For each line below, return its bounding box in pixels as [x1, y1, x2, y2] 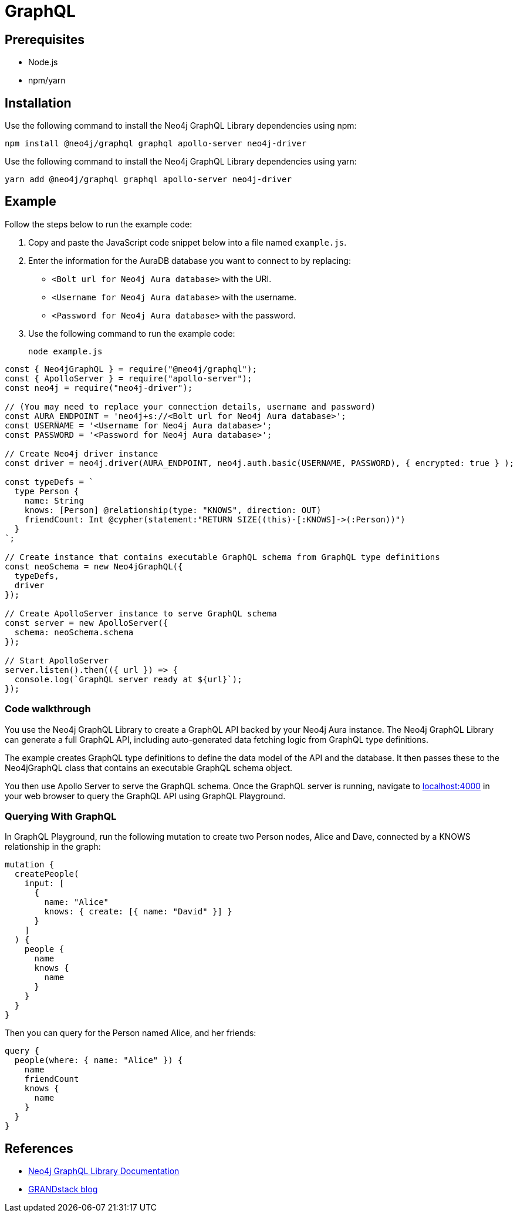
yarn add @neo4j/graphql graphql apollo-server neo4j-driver [5, 175, 292, 185]
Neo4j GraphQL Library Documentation [28, 1166, 180, 1176]
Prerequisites [5, 32, 85, 47]
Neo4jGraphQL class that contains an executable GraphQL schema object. [5, 762, 293, 773]
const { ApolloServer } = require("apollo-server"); [5, 373, 252, 383]
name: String [24, 495, 84, 505]
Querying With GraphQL [5, 810, 117, 822]
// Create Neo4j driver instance [5, 448, 158, 458]
